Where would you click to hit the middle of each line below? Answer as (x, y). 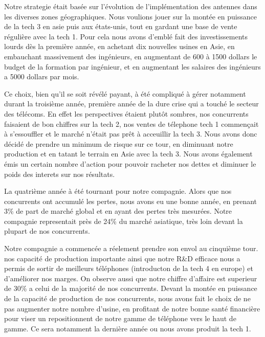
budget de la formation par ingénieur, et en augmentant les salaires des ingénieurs (132, 66)
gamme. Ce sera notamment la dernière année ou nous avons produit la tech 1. (128, 328)
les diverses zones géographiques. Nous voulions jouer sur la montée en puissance (130, 16)
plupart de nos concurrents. (47, 231)
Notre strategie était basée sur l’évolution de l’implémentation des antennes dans (131, 6)
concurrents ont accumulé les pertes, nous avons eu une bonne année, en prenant (131, 201)
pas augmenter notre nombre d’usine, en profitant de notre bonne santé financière (132, 308)
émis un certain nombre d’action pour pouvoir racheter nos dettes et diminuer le (130, 163)
